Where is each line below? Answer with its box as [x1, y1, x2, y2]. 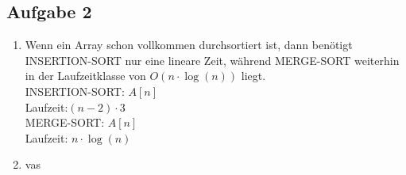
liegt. [241, 67, 266, 84]
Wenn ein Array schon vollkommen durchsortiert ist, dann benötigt [25, 36, 353, 53]
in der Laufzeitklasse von [25, 67, 146, 84]
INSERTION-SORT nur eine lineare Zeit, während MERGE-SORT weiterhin [25, 51, 400, 68]
